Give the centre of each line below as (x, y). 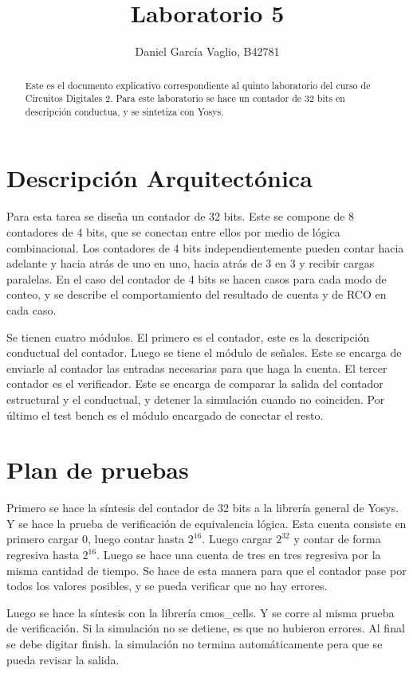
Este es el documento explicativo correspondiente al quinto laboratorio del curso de (198, 85)
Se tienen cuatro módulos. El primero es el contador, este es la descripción (188, 336)
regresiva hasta (43, 555)
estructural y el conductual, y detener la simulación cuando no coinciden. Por (196, 399)
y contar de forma (337, 539)
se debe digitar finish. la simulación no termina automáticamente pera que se (195, 644)
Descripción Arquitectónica (159, 178)
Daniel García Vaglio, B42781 (207, 51)
